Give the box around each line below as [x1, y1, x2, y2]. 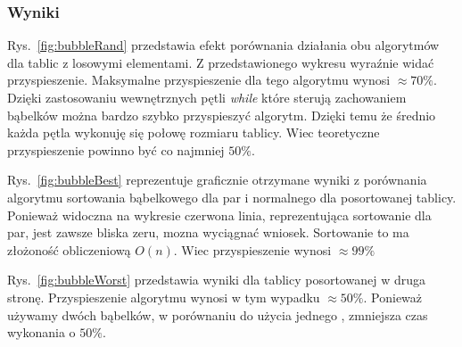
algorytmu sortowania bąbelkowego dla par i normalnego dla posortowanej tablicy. [7, 187, 457, 206]
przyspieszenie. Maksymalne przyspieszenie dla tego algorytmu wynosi [7, 70, 391, 89]
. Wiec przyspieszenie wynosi [173, 240, 332, 259]
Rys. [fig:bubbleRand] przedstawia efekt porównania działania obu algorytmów [7, 36, 440, 54]
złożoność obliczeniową [7, 240, 131, 259]
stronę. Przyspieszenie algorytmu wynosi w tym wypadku [7, 287, 320, 306]
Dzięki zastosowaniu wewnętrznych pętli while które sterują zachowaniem [7, 88, 407, 106]
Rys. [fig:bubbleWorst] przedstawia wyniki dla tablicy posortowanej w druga [7, 270, 425, 289]
